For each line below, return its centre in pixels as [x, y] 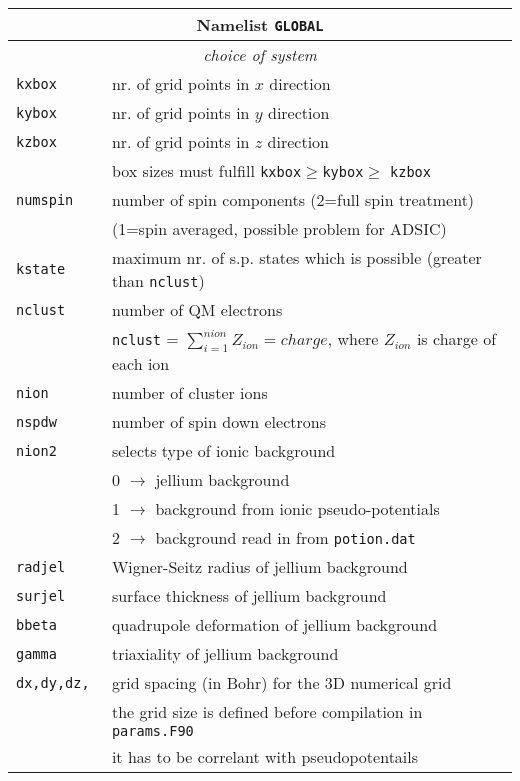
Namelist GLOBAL [260, 24]
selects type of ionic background [223, 451]
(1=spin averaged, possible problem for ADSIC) [279, 228]
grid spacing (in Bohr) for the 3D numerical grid [281, 683]
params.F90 [152, 731]
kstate [41, 269]
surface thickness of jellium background [249, 596]
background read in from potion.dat [285, 538]
